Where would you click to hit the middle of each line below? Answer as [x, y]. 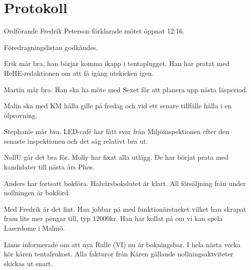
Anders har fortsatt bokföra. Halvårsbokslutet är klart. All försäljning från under [125, 183]
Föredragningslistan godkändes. [51, 47]
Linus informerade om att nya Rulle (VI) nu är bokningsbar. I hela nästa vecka [122, 244]
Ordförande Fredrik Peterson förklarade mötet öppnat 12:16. [94, 31]
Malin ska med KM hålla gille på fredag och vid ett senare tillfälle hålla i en [118, 106]
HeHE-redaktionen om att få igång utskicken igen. [79, 73]
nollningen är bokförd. [37, 193]
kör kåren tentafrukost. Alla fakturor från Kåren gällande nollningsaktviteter [119, 254]
